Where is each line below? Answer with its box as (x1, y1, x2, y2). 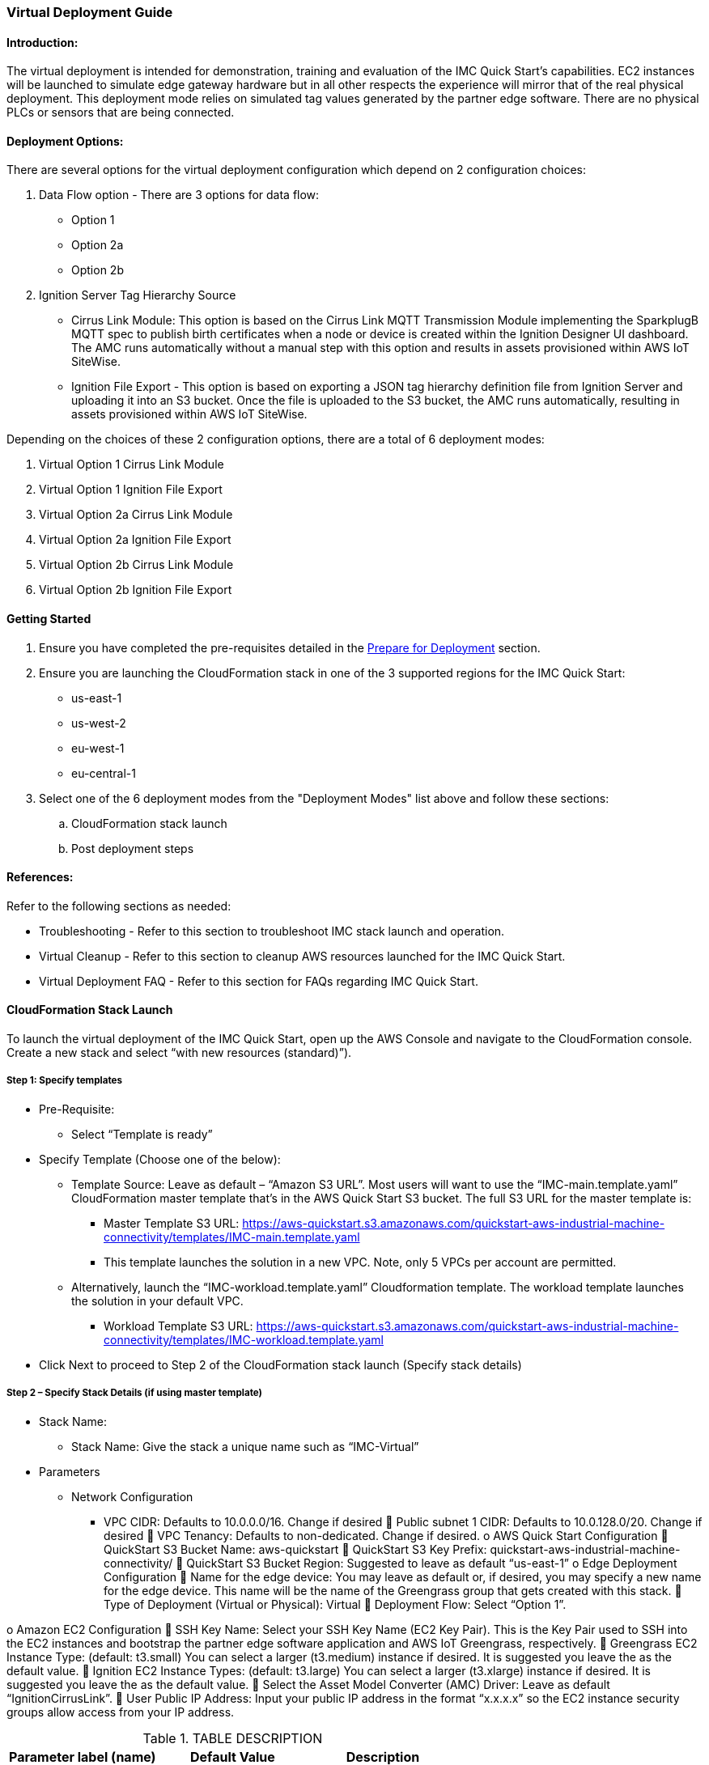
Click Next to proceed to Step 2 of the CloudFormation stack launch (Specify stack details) (39, 1357, 522, 1372)
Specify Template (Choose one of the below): (39, 1152, 281, 1166)
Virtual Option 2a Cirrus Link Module (39, 507, 233, 522)
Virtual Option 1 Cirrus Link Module (39, 457, 224, 472)
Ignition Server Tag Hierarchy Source (39, 288, 236, 303)
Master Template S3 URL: (104, 1216, 240, 1230)
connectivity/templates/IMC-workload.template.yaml (104, 1332, 384, 1347)
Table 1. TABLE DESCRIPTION (142, 1729, 323, 1746)
